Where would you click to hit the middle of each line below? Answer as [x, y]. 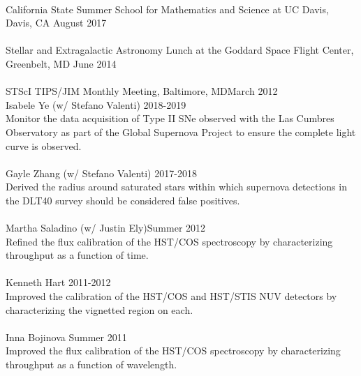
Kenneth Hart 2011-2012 [58, 282]
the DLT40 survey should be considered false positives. [123, 200]
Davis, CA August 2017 [56, 23]
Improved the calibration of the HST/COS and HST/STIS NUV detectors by [171, 296]
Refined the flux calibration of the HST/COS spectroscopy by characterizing [169, 241]
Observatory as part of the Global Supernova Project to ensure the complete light [181, 131]
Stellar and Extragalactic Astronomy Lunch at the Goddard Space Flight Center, [180, 50]
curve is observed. [44, 145]
